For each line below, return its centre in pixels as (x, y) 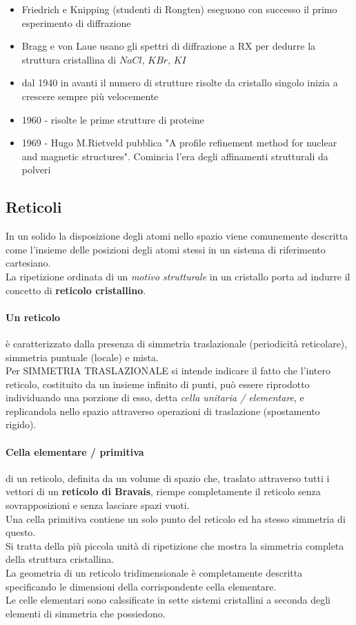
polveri (36, 170)
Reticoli (34, 207)
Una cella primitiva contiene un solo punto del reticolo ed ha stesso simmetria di (176, 518)
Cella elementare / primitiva (75, 451)
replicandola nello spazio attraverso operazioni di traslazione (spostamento (163, 411)
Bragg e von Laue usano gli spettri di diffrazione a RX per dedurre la (169, 46)
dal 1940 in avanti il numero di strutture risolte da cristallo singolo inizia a (180, 83)
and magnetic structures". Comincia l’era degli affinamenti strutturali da (175, 156)
